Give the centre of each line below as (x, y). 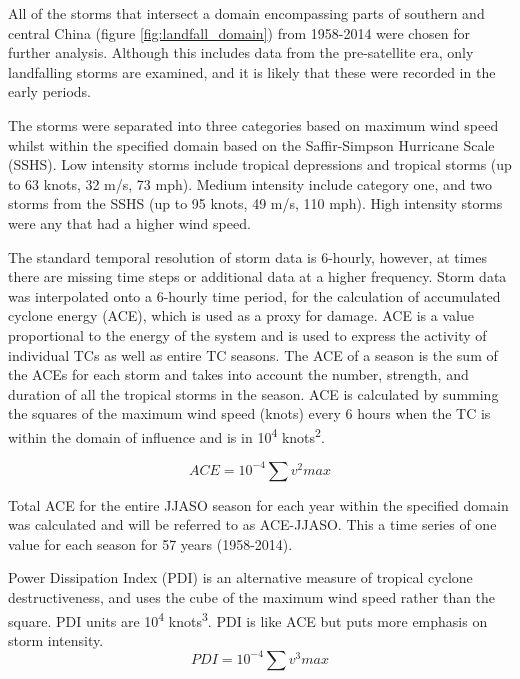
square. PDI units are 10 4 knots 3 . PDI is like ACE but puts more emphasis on (248, 619)
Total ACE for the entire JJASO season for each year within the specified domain (258, 504)
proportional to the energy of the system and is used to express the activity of (247, 334)
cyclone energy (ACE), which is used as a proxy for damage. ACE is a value (241, 315)
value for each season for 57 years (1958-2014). (150, 543)
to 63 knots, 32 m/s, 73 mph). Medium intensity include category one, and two (250, 183)
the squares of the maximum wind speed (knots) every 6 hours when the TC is (249, 413)
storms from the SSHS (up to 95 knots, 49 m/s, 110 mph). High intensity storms (255, 203)
